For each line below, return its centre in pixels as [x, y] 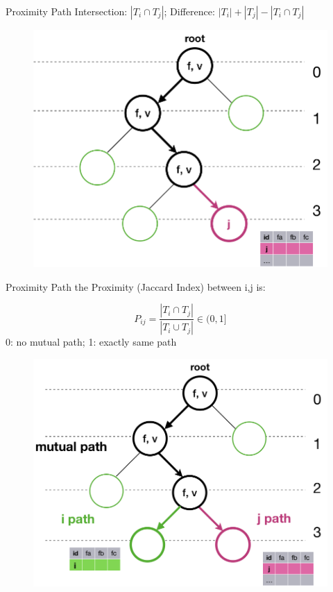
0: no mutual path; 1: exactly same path [91, 342]
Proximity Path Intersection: [67, 11]
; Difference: [189, 11]
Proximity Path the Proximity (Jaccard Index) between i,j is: [136, 286]
